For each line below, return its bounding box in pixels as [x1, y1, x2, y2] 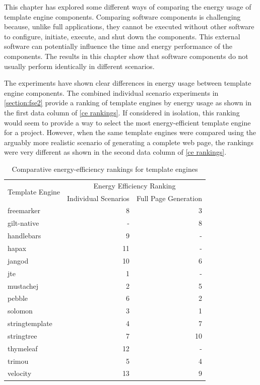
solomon [8, 305, 33, 316]
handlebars [8, 230, 41, 241]
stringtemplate [8, 318, 52, 329]
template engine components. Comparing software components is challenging [4, 11, 241, 22]
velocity [8, 368, 32, 378]
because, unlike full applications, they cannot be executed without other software [4, 21, 254, 32]
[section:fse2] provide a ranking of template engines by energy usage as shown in [4, 97, 251, 108]
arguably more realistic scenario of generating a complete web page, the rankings [4, 137, 254, 147]
